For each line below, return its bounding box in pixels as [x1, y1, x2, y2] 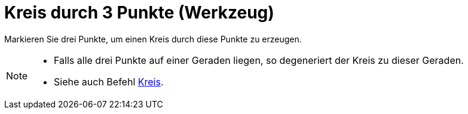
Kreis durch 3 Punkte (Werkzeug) [4, 2, 274, 23]
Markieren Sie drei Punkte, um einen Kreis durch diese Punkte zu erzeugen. [4, 33, 302, 44]
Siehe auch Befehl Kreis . [54, 75, 164, 88]
